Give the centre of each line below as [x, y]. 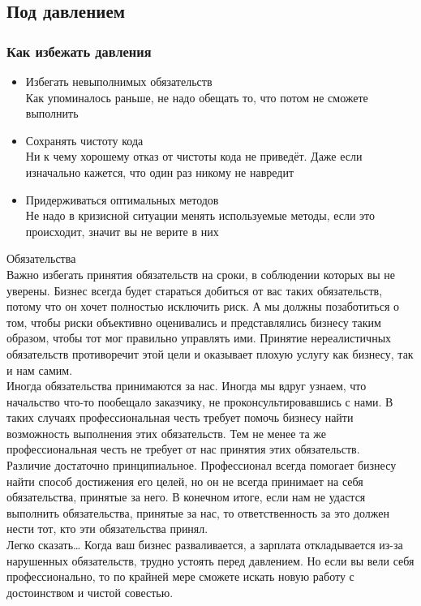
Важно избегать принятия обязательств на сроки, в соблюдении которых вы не [201, 274]
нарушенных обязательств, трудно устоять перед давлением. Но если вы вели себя [210, 560]
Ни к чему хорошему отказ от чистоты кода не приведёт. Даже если [194, 156]
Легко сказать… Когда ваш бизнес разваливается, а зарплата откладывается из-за [205, 545]
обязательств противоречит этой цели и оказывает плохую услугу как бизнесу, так [210, 353]
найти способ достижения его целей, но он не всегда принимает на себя [185, 481]
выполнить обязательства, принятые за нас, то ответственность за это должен [198, 512]
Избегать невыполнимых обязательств [119, 81]
